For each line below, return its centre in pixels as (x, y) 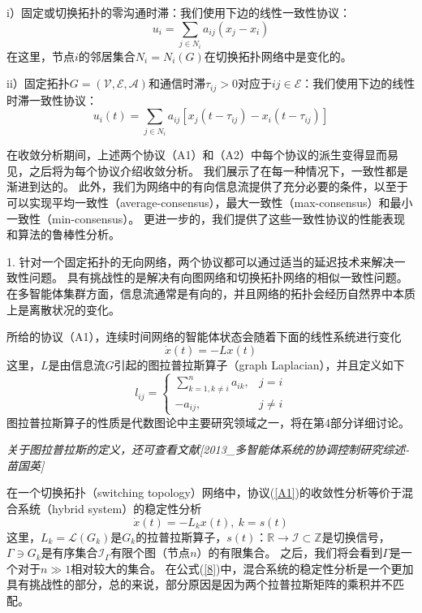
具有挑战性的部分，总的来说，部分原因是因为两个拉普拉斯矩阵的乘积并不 (200, 584)
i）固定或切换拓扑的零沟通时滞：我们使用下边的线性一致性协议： (179, 12)
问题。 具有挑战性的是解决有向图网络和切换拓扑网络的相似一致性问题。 (218, 277)
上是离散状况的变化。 (63, 309)
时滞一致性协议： (52, 99)
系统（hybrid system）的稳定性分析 (110, 508)
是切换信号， (356, 536)
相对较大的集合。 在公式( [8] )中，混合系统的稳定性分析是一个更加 (242, 568)
